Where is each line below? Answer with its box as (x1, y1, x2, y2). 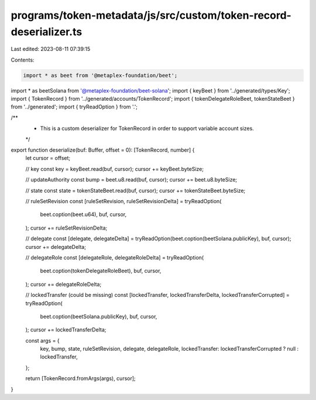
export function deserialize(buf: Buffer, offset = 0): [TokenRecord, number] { (11, 146, 195, 153)
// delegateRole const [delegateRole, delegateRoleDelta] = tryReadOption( (25, 254, 204, 261)
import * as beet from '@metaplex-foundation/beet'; (23, 72, 178, 78)
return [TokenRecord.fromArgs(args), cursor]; (25, 375, 136, 382)
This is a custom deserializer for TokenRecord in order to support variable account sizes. (40, 125, 254, 132)
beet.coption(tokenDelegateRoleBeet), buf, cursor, (40, 267, 162, 275)
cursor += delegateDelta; (25, 243, 86, 250)
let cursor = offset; (25, 155, 71, 162)
